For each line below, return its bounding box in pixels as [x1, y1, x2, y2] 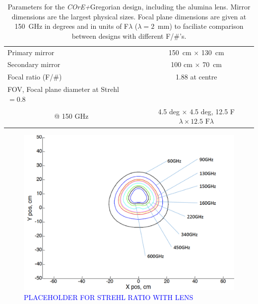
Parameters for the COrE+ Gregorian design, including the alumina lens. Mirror [7, 1, 251, 11]
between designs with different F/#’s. [71, 30, 187, 41]
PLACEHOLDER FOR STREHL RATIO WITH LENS [24, 292, 193, 303]
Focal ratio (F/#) [7, 72, 62, 82]
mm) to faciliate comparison [158, 21, 244, 31]
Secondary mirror [7, 59, 61, 70]
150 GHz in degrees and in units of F [14, 21, 129, 31]
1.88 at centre [175, 72, 217, 82]
